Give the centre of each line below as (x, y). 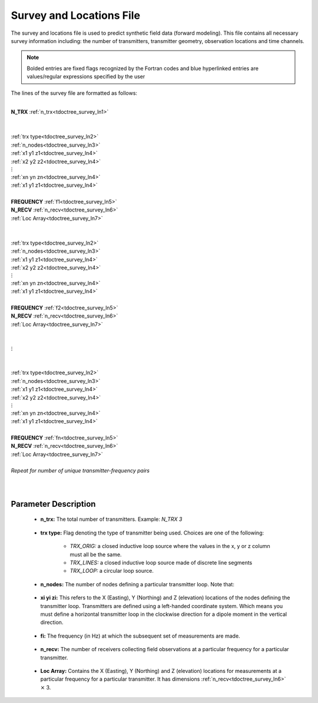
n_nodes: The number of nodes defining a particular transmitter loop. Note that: (138, 584)
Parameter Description (53, 504)
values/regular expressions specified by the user (86, 77)
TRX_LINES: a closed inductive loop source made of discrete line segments (161, 563)
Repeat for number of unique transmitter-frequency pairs (80, 471)
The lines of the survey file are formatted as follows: (74, 93)
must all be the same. (96, 555)
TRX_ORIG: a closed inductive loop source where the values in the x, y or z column (170, 546)
